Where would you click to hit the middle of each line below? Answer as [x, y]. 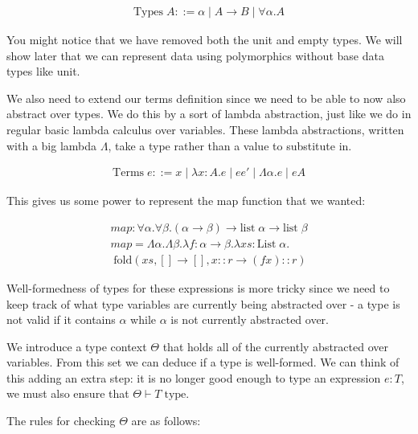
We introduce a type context [77, 346]
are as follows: [166, 421]
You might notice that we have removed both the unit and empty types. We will [205, 40]
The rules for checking [61, 421]
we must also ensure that [68, 393]
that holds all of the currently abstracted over [275, 346]
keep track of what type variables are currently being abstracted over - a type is [203, 303]
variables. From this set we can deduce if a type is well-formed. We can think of [203, 362]
